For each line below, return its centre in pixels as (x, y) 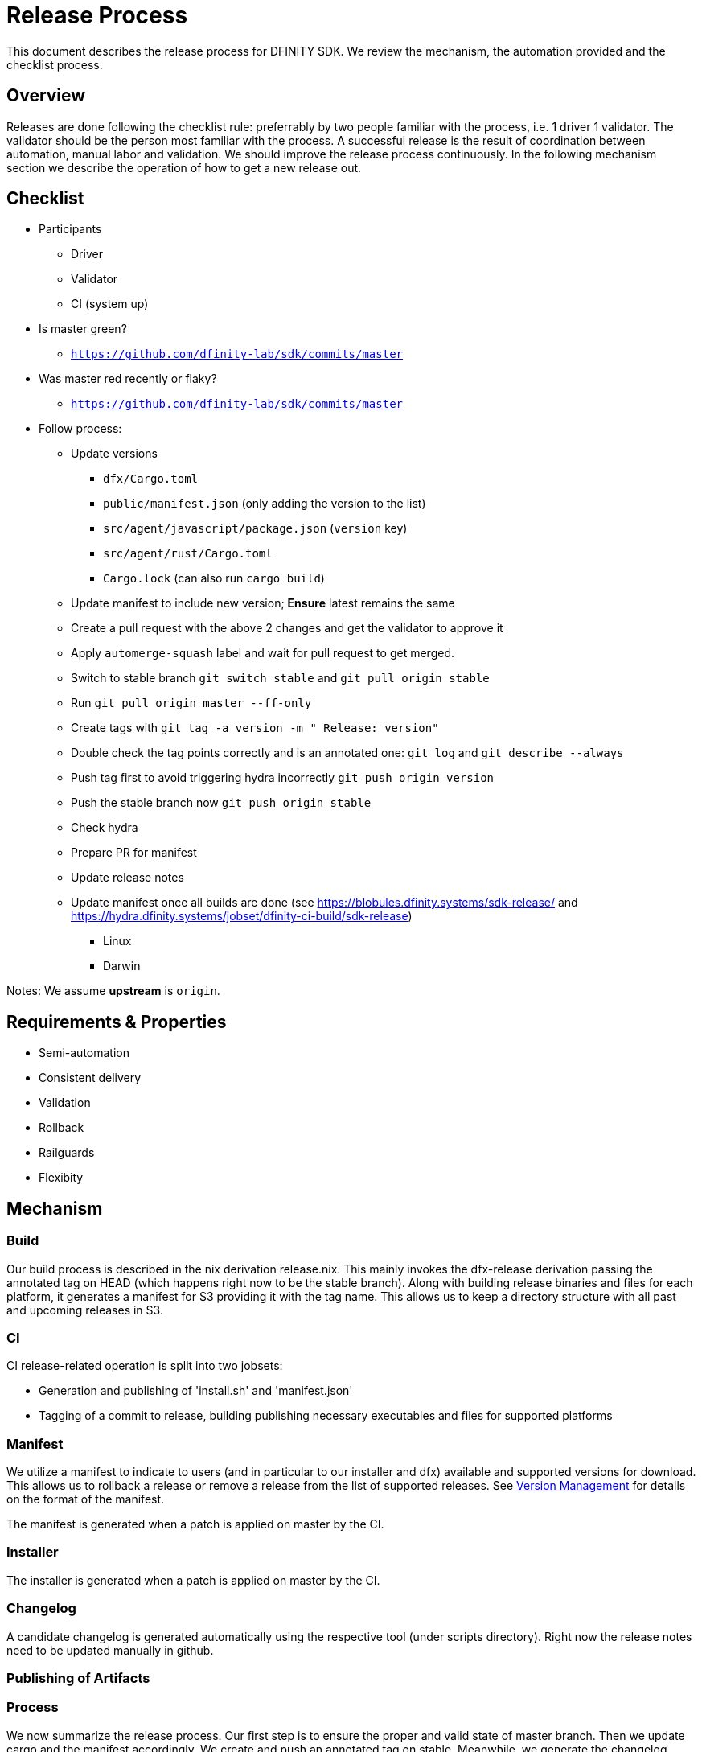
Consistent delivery (90, 1078)
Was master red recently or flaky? (128, 379)
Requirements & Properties (117, 1022)
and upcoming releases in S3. (85, 1310)
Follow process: (80, 429)
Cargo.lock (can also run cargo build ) (214, 578)
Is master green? (83, 329)
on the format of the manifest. (86, 1499)
